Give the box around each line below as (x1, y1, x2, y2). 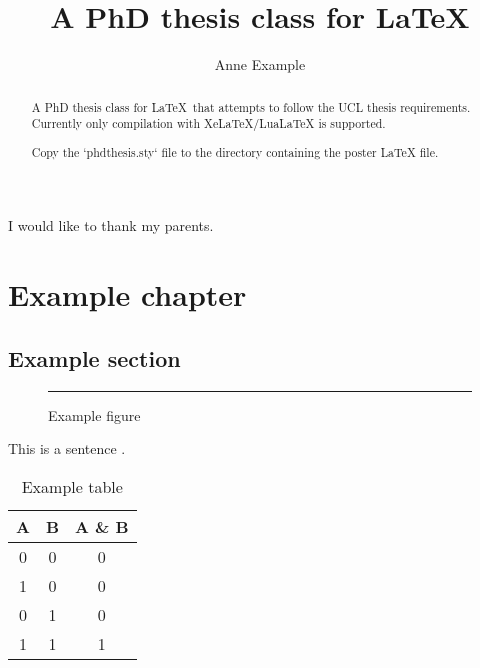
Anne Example (214, 54, 306, 75)
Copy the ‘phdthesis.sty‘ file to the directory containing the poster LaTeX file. (31, 143, 439, 160)
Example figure (48, 404, 141, 425)
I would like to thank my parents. (8, 215, 214, 236)
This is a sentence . (8, 438, 126, 459)
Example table (21, 474, 123, 498)
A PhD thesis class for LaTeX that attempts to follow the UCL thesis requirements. (31, 98, 471, 115)
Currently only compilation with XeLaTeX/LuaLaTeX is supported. (31, 115, 386, 132)
